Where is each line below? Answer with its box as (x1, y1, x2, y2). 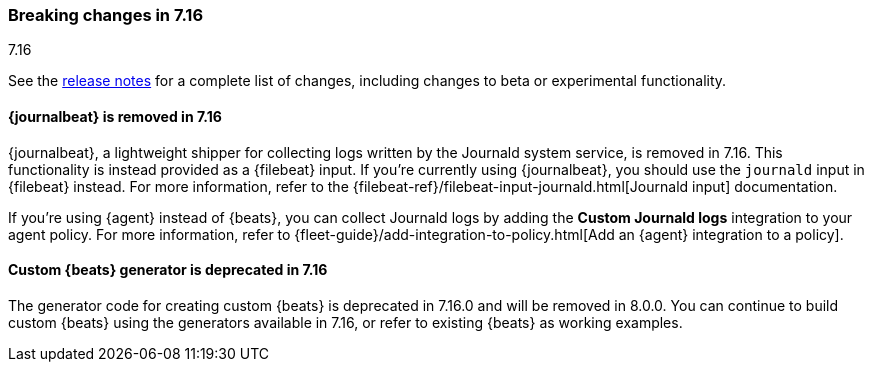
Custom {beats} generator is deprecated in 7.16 (8, 261, 328, 279)
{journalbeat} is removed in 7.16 (8, 107, 222, 125)
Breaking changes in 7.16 (8, 5, 204, 25)
